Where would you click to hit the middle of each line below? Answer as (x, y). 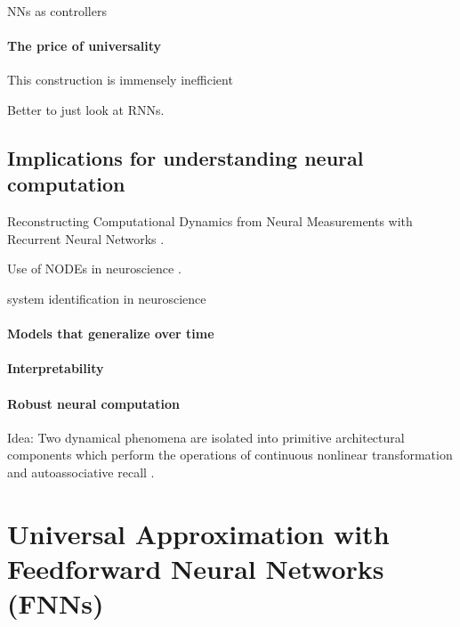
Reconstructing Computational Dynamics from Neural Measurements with (210, 221)
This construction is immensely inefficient (120, 80)
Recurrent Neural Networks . (86, 238)
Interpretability (56, 368)
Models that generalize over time (111, 334)
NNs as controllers (57, 11)
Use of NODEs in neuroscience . (94, 269)
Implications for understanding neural (186, 157)
